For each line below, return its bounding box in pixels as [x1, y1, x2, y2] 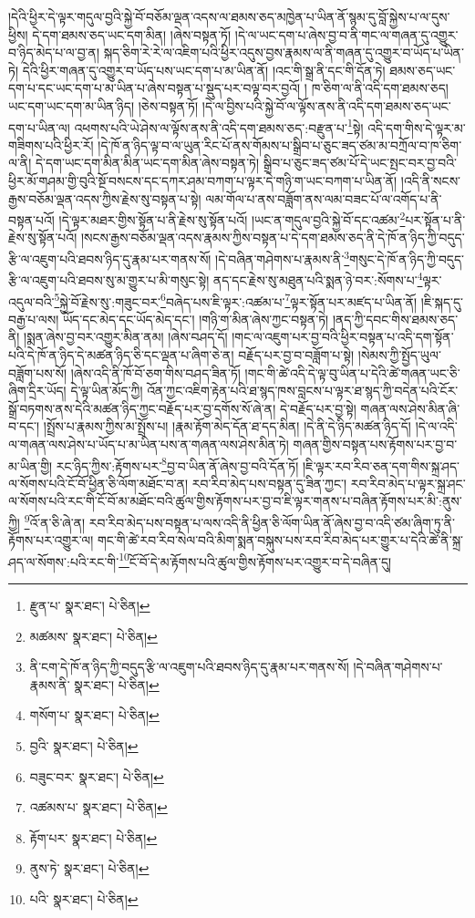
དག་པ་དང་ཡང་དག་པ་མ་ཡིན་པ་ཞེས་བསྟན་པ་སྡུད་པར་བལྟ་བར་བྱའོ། [8, 78, 301, 98]
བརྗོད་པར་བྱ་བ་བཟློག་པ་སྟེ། [238, 345, 355, 364]
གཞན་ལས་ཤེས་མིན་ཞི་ [360, 398, 460, 418]
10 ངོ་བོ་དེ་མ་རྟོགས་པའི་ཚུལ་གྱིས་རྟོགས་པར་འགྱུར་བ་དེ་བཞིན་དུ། [119, 549, 392, 571]
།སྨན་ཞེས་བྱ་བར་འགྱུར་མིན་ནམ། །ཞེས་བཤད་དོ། [24, 327, 228, 346]
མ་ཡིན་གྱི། [8, 456, 53, 475]
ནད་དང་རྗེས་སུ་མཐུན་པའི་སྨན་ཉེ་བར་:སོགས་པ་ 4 [212, 268, 423, 289]
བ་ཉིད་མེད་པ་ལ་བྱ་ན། [8, 43, 100, 62]
